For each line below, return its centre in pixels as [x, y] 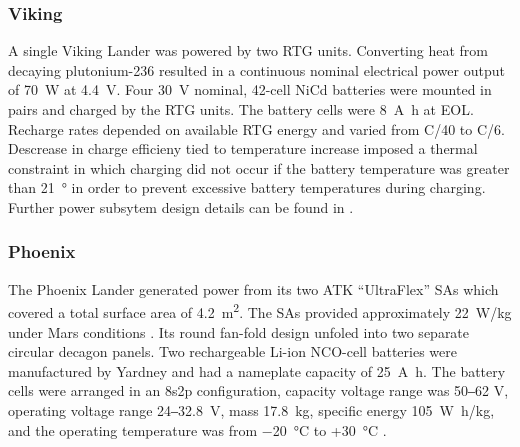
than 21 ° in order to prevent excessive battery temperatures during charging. [247, 187]
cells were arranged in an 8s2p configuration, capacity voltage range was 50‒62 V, [258, 390]
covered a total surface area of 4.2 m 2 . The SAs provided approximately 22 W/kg [260, 311]
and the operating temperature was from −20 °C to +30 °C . [197, 429]
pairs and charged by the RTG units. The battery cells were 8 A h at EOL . [241, 109]
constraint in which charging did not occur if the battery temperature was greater [259, 167]
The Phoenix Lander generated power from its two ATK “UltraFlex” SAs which [253, 288]
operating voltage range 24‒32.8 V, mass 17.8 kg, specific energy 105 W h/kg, [251, 410]
